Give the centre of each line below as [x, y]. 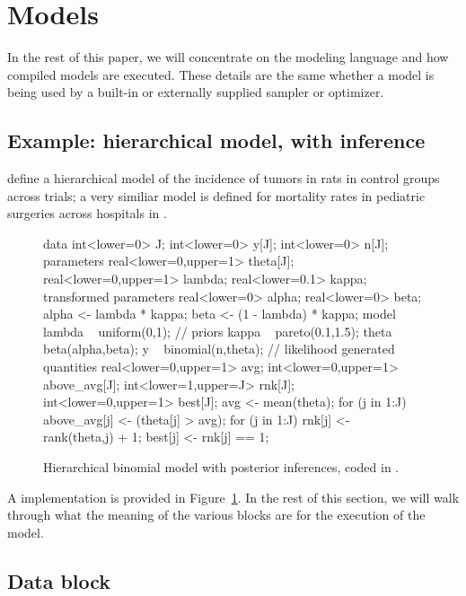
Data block [59, 580]
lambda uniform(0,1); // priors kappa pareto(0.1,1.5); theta [218, 331]
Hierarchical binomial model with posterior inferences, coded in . [221, 467]
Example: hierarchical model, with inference [216, 140]
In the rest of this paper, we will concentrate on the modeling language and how [228, 57]
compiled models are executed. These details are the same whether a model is [221, 74]
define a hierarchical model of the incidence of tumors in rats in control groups [224, 178]
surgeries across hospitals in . [87, 213]
